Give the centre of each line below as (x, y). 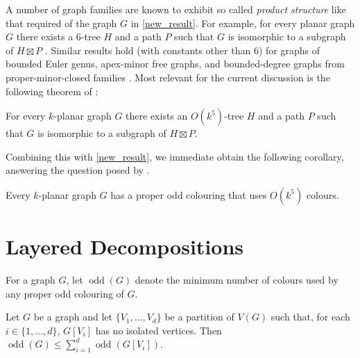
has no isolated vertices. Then (158, 330)
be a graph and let (73, 317)
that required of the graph (61, 23)
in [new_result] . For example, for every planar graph (243, 23)
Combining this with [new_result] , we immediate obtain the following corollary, (175, 156)
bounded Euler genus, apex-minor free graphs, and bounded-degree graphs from (175, 64)
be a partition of (199, 317)
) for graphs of (289, 50)
